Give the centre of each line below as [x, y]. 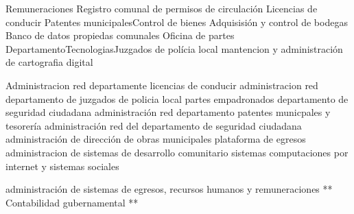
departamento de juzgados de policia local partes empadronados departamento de [177, 98]
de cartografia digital [49, 62]
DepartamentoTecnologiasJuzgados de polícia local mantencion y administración [174, 48]
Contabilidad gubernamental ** [72, 202]
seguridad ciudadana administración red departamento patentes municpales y [168, 112]
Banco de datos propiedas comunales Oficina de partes [120, 35]
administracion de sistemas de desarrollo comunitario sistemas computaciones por [177, 152]
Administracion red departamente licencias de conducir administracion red [162, 85]
